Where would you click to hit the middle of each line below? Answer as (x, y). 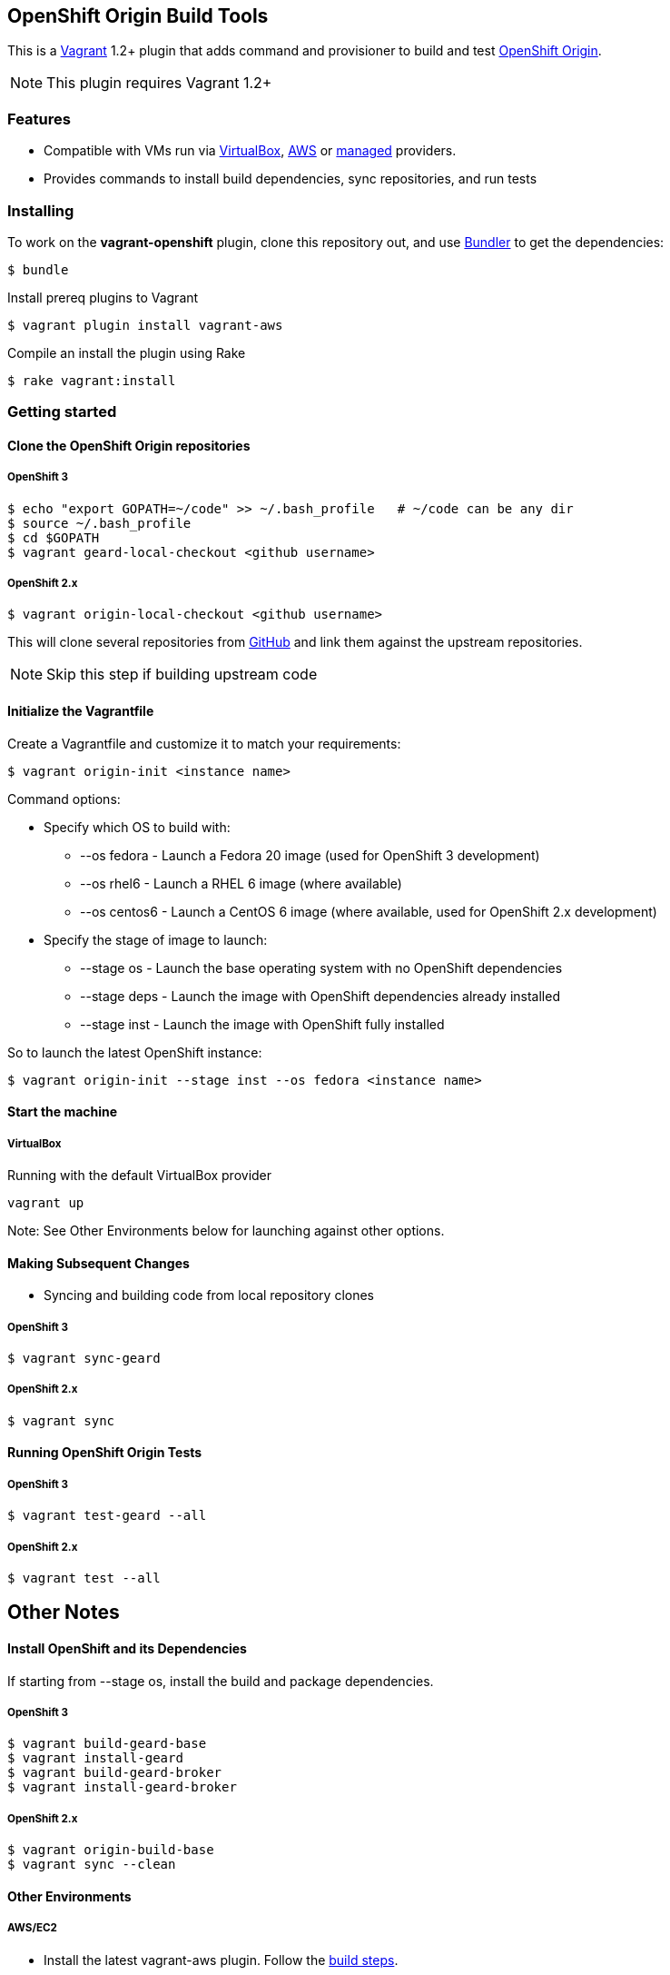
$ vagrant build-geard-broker (115, 1773)
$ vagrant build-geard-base (107, 1744)
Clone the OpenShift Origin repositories (129, 445)
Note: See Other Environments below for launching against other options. (226, 1231)
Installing (41, 210)
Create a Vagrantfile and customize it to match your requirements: (204, 743)
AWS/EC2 (32, 1928)
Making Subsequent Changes (99, 1263)
